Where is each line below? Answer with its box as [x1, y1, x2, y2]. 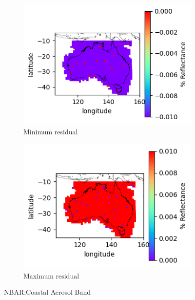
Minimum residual [23, 127, 78, 137]
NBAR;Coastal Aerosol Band [4, 287, 91, 297]
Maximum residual [23, 270, 79, 280]
